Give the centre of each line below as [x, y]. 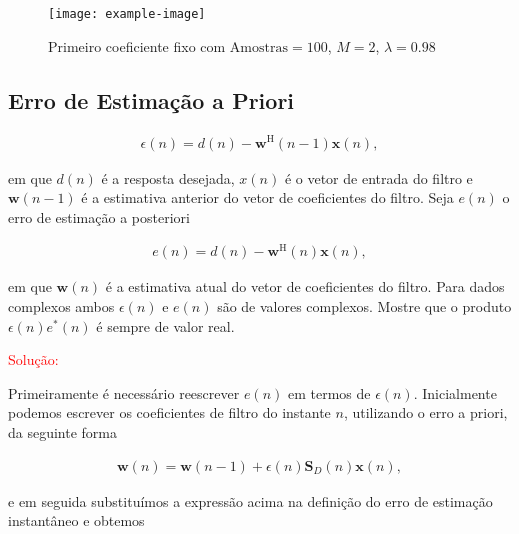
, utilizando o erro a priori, [425, 412]
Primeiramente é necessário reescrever [124, 392]
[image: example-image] [127, 14]
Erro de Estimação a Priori [151, 99]
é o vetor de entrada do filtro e [378, 177]
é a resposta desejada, [168, 177]
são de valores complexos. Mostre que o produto [364, 306]
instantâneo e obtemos [76, 520]
